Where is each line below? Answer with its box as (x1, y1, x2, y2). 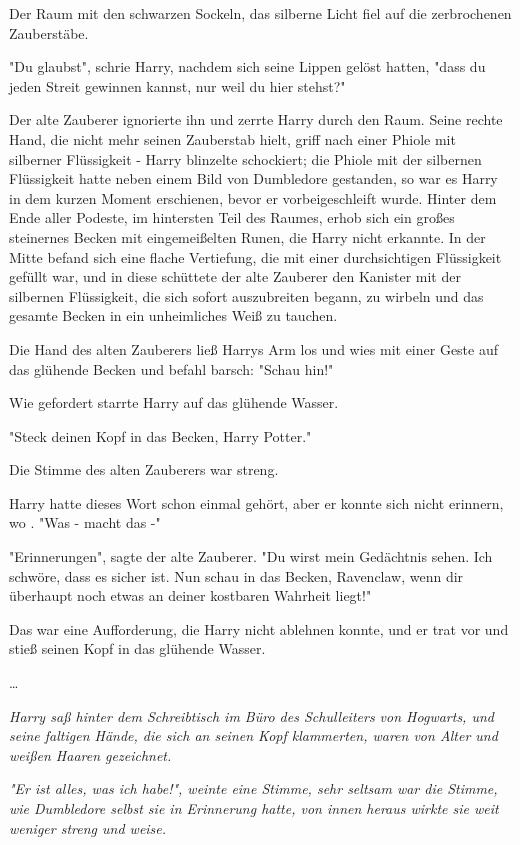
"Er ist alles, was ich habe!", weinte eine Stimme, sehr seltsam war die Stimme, (9, 778, 498, 799)
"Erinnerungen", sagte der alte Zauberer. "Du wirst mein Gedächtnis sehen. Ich (9, 546, 493, 567)
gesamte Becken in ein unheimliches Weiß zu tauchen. (9, 305, 338, 326)
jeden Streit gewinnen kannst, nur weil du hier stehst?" (9, 75, 346, 96)
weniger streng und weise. (9, 817, 167, 838)
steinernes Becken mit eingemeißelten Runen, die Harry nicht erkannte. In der (9, 226, 486, 247)
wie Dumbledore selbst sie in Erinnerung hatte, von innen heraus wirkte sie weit (9, 798, 499, 818)
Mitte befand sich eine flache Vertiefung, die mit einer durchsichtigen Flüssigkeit (9, 246, 502, 267)
